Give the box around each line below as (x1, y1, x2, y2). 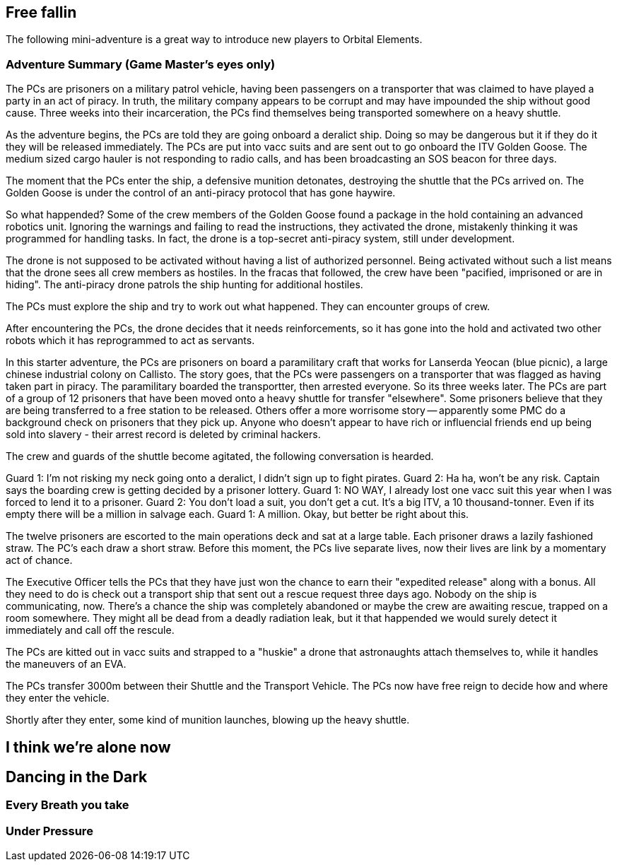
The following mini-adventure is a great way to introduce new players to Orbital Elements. (6, 33, 423, 46)
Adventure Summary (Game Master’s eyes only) (6, 57, 276, 71)
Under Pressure (6, 823, 93, 838)
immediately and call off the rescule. (6, 624, 175, 637)
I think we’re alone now (6, 738, 171, 756)
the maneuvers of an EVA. (6, 658, 127, 671)
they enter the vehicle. (6, 692, 110, 704)
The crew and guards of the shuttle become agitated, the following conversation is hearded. (6, 450, 434, 463)
